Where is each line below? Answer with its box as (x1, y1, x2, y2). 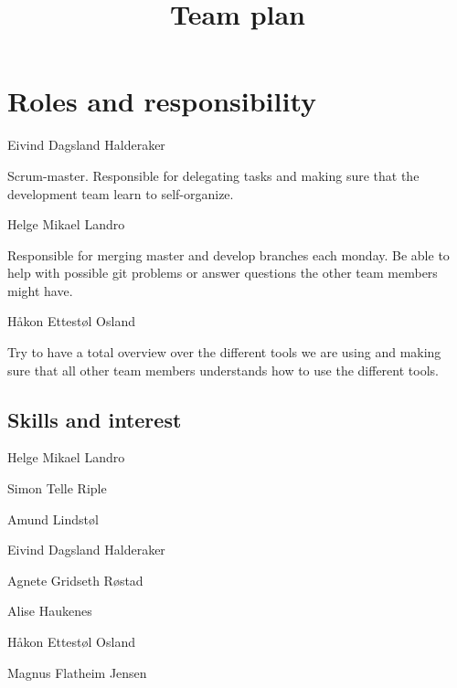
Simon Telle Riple (7, 479, 107, 498)
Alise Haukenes (7, 601, 92, 620)
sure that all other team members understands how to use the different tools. (7, 360, 439, 379)
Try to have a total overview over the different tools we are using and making (7, 343, 441, 362)
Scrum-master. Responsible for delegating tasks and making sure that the (7, 165, 420, 185)
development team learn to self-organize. (7, 184, 234, 203)
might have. (7, 280, 73, 300)
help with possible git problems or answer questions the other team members (7, 263, 438, 282)
